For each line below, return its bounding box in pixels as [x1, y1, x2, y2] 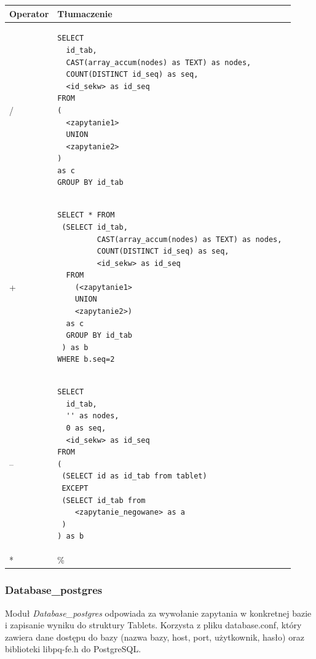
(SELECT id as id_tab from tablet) [61, 472, 207, 481]
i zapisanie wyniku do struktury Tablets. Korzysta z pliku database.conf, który [5, 618, 302, 631]
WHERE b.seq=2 [57, 355, 115, 364]
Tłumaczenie [57, 7, 113, 20]
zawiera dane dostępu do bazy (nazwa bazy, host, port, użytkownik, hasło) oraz [5, 630, 304, 643]
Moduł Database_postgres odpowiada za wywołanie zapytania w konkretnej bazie [5, 606, 312, 619]
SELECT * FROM [57, 211, 115, 220]
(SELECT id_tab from [61, 496, 146, 505]
